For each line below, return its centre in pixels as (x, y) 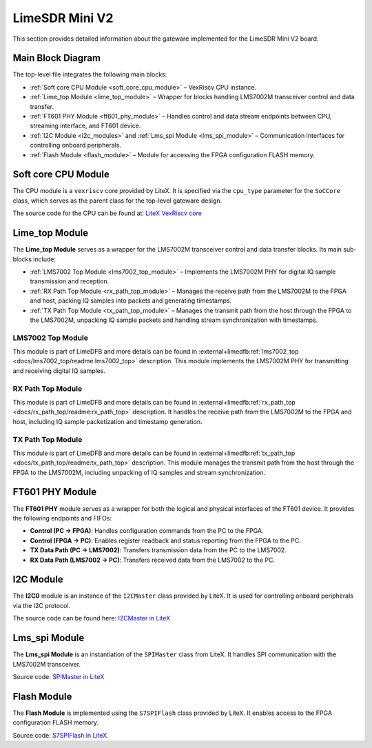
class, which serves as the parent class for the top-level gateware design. (117, 201)
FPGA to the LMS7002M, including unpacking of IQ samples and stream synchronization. (139, 472)
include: (45, 259)
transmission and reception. (70, 281)
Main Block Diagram (57, 58)
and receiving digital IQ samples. (59, 371)
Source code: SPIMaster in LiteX (59, 676)
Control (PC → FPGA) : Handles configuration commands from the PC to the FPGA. (147, 531)
